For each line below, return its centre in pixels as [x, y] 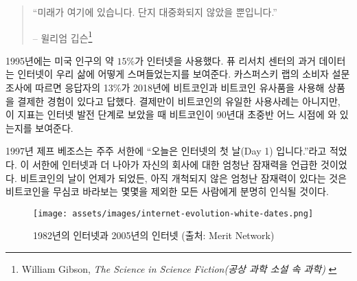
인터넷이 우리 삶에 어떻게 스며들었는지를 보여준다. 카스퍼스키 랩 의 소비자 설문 [184, 74]
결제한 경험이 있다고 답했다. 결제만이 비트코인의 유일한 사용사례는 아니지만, [179, 101]
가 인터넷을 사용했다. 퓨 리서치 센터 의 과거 [225, 60]
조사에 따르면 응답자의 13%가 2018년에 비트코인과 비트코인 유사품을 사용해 [165, 88]
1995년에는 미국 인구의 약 [60, 60]
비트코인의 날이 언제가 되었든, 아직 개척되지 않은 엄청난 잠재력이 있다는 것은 [183, 178]
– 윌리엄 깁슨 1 [62, 36]
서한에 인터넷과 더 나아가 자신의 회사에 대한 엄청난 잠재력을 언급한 [175, 164]
